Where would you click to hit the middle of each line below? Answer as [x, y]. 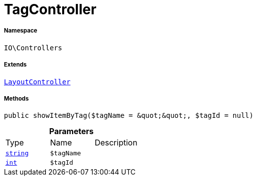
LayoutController [37, 82]
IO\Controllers [33, 48]
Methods [17, 98]
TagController [50, 9]
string [17, 153]
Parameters [71, 131]
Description [116, 143]
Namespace [21, 31]
